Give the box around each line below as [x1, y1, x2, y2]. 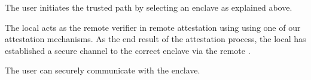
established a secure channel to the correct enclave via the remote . [5, 44, 251, 56]
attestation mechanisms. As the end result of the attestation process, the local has [5, 33, 306, 45]
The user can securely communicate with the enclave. [5, 64, 200, 76]
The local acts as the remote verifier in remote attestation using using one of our [5, 21, 301, 33]
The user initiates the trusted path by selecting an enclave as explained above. [5, 1, 292, 13]
